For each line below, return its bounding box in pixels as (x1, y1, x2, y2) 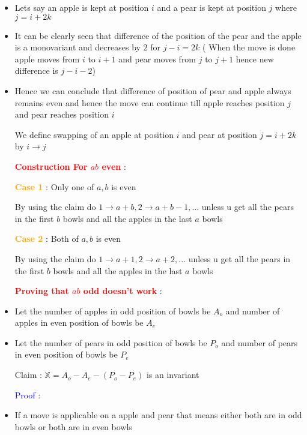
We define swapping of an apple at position (14, 128, 174, 140)
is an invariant (146, 368, 199, 381)
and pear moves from (118, 52, 196, 65)
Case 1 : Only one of (14, 180, 94, 193)
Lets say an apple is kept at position (14, 1, 149, 13)
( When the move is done (202, 41, 296, 53)
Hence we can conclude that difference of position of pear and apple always (14, 84, 291, 97)
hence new (236, 52, 274, 65)
